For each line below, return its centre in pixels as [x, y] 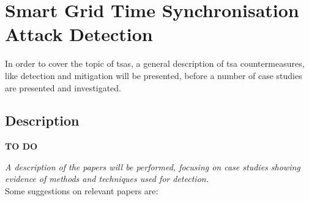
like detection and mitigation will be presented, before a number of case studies [154, 75]
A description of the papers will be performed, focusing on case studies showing [153, 166]
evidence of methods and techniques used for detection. [107, 179]
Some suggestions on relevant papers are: [82, 191]
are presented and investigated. [63, 87]
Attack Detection [79, 34]
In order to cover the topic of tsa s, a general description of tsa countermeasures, [155, 63]
